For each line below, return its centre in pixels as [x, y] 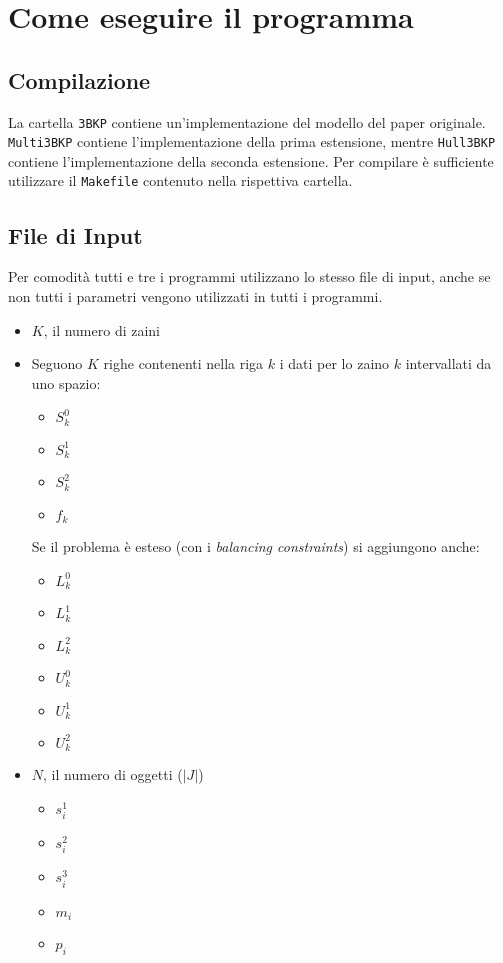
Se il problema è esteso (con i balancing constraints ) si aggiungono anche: [255, 546]
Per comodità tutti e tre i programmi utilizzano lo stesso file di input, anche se [249, 276]
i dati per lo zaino [334, 363]
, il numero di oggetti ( [113, 774]
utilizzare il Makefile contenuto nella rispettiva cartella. [180, 180]
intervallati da [448, 363]
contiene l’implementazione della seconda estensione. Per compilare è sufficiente [251, 160]
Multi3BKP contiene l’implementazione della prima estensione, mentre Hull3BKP [252, 141]
